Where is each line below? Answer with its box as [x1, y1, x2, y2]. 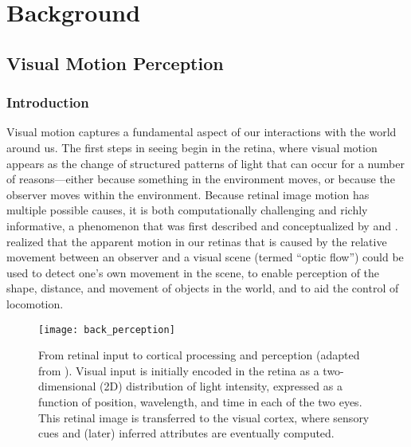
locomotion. [6, 295, 64, 312]
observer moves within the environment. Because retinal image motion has [6, 186, 370, 202]
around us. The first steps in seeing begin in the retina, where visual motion [6, 139, 378, 155]
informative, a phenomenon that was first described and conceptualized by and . [6, 217, 398, 233]
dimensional [38, 378, 96, 394]
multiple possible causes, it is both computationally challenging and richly [6, 202, 368, 218]
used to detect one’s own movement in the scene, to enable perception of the [6, 264, 380, 280]
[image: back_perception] [38, 323, 175, 335]
